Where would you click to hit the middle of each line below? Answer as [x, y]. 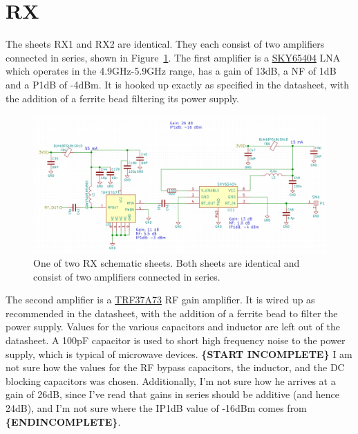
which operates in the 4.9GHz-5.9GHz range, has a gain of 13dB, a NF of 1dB [171, 71]
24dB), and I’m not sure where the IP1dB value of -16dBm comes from [156, 408]
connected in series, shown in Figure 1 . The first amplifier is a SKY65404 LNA [173, 57]
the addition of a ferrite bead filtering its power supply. [122, 98]
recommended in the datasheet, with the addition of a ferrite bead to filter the [172, 313]
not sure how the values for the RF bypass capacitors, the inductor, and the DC [175, 367]
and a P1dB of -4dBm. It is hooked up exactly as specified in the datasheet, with [178, 84]
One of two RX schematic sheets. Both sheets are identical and [167, 263]
